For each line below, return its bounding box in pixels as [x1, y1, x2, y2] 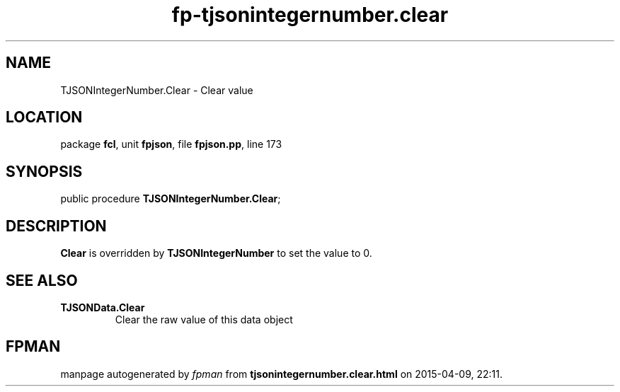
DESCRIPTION [6, 217, 107, 235]
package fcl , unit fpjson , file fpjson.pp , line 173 [60, 138, 282, 151]
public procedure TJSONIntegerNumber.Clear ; [60, 192, 281, 205]
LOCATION [6, 108, 83, 127]
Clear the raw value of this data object [115, 313, 293, 325]
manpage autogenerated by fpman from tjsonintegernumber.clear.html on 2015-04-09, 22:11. [60, 367, 503, 380]
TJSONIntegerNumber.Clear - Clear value [60, 83, 253, 96]
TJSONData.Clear [60, 301, 145, 313]
